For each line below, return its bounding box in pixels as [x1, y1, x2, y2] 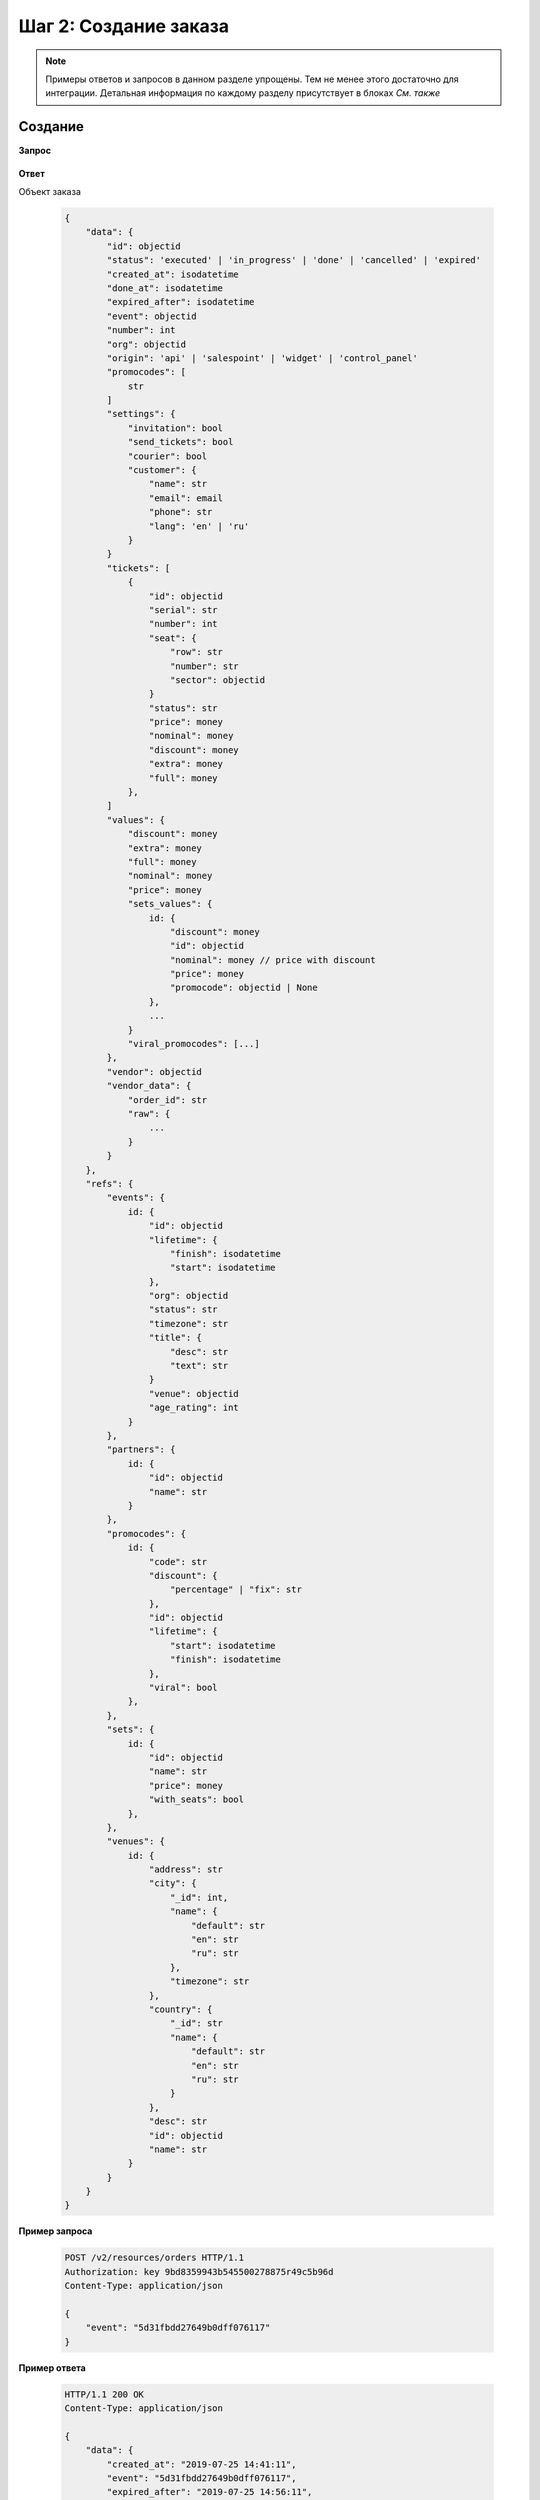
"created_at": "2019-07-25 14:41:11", [106, 2458, 297, 2470]
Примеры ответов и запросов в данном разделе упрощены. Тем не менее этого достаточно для [45, 73, 459, 85]
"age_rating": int [148, 1402, 239, 1414]
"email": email [148, 492, 224, 504]
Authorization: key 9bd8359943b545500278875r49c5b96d [64, 2266, 334, 2277]
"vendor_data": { [106, 1080, 192, 1092]
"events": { [106, 1192, 165, 1204]
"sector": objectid [170, 674, 265, 685]
